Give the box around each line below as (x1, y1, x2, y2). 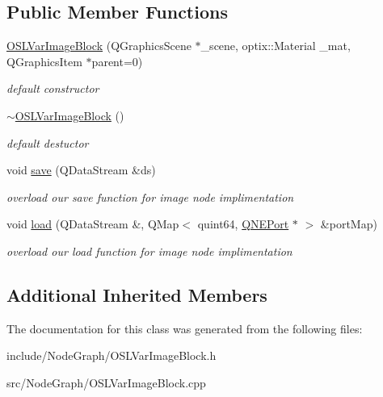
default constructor (6, 80, 99, 97)
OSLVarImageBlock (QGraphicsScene (6, 37, 191, 54)
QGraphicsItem (6, 52, 82, 69)
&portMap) (320, 215, 377, 232)
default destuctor (6, 134, 89, 151)
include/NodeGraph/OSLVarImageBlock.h (6, 347, 217, 364)
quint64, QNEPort (197, 215, 289, 232)
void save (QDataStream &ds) (6, 161, 156, 178)
